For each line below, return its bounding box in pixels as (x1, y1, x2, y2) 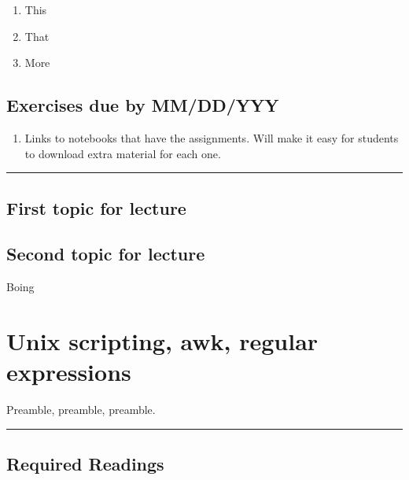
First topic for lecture (6, 195, 186, 220)
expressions (6, 356, 131, 388)
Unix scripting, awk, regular (6, 324, 319, 356)
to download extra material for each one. (24, 145, 221, 161)
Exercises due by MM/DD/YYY (6, 93, 279, 117)
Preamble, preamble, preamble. (6, 401, 156, 418)
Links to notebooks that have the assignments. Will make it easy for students (24, 129, 399, 146)
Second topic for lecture (6, 242, 205, 266)
